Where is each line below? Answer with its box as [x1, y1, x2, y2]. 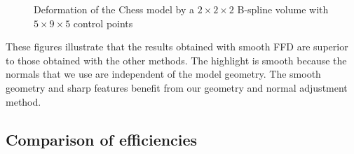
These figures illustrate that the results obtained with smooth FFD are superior [6, 39, 348, 54]
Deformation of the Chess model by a [34, 2, 195, 16]
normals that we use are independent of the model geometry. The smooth [6, 66, 321, 81]
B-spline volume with [237, 2, 329, 16]
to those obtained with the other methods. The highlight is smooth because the [6, 52, 347, 67]
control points [73, 15, 133, 30]
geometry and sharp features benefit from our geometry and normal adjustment [6, 80, 348, 94]
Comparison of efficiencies [6, 128, 198, 150]
